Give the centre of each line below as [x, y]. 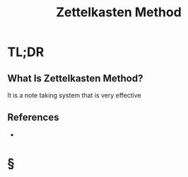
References [33, 118]
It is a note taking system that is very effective [74, 95]
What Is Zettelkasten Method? [75, 78]
